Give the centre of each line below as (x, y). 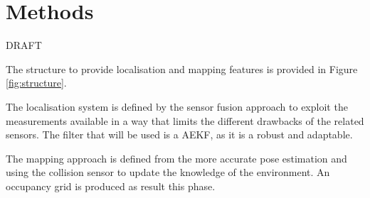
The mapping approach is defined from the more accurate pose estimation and (176, 158)
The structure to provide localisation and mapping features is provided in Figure (182, 68)
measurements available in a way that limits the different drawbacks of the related (185, 120)
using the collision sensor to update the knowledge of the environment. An (168, 172)
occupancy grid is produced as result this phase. (111, 186)
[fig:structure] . (36, 83)
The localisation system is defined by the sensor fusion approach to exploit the (177, 106)
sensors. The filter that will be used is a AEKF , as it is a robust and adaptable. (179, 134)
